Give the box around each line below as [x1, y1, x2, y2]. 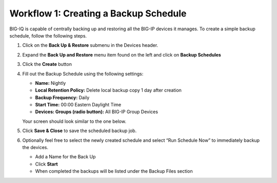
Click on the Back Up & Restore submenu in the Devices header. [22, 42, 159, 48]
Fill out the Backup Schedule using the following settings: [22, 70, 144, 77]
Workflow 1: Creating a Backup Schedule [9, 8, 187, 19]
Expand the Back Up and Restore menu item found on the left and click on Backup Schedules [22, 51, 222, 58]
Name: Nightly [35, 80, 66, 86]
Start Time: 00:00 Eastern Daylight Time [35, 102, 122, 108]
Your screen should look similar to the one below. [22, 118, 127, 124]
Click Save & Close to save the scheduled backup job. [22, 127, 137, 134]
